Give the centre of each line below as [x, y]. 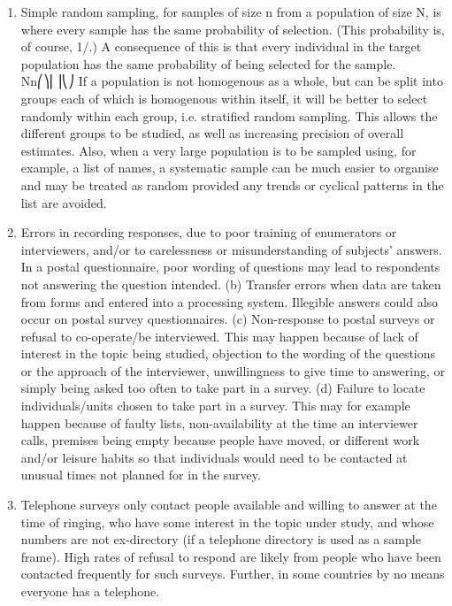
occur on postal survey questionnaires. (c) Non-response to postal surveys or [228, 319]
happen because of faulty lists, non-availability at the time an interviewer [219, 422]
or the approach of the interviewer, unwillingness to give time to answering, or [233, 370]
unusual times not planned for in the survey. [141, 475]
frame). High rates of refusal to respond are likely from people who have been [231, 556]
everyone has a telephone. [90, 591]
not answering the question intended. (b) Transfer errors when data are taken [231, 284]
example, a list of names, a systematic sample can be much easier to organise [230, 168]
